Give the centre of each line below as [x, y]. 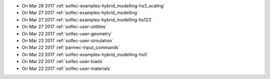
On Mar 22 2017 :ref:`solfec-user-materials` [66, 68]
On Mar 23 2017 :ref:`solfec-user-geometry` [67, 34]
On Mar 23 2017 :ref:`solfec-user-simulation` [67, 40]
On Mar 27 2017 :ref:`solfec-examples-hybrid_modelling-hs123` [87, 19]
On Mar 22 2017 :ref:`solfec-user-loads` [63, 62]
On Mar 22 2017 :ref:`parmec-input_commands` [71, 48]
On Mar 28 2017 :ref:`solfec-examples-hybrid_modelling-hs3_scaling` [93, 6]
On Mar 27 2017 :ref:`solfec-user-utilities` [64, 27]
